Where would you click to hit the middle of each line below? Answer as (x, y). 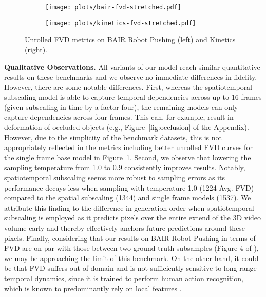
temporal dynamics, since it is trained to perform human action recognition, (124, 278)
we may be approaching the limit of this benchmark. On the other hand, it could (131, 258)
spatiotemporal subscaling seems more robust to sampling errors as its (115, 178)
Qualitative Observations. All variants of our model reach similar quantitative (132, 67)
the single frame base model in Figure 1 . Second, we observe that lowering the (128, 157)
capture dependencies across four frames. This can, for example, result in (119, 117)
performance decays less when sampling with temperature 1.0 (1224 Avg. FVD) (129, 187)
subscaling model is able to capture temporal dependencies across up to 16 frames (133, 97)
